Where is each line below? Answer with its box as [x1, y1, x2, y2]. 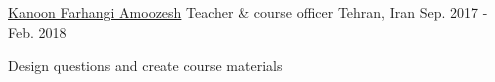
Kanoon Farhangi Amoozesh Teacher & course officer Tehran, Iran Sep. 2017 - [8, 2, 488, 22]
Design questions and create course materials [8, 55, 283, 76]
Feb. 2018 [8, 21, 67, 42]
